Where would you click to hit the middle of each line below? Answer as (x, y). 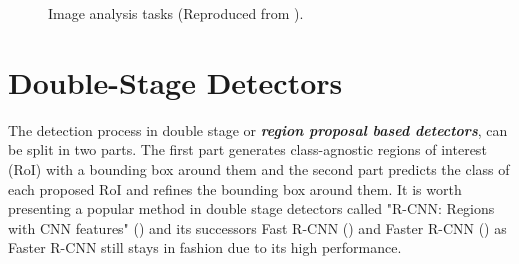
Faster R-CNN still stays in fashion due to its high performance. (205, 247)
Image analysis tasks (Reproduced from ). (176, 13)
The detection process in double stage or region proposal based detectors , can (258, 129)
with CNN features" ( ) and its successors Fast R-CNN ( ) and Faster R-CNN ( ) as (257, 227)
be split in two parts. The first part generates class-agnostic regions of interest (247, 149)
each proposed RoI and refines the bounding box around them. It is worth (235, 188)
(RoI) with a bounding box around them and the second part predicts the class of (259, 168)
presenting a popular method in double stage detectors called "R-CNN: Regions (251, 208)
